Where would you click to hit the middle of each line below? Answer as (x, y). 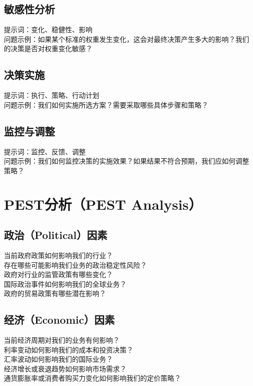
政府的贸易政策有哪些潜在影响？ (55, 293)
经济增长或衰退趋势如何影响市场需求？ (65, 368)
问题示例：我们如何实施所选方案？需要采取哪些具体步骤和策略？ (106, 104)
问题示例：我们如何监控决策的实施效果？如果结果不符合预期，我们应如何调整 (126, 161)
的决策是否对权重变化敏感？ (48, 48)
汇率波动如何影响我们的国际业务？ (58, 359)
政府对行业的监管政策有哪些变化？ (58, 274)
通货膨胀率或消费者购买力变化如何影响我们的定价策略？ (92, 378)
